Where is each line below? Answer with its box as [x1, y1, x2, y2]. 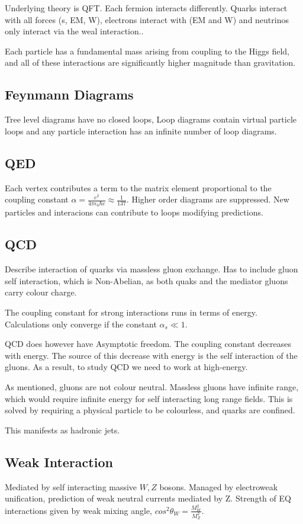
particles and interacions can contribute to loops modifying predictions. [5, 206, 263, 218]
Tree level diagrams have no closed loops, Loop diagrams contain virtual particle [5, 113, 297, 126]
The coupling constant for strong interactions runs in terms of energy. [5, 306, 257, 318]
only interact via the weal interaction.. [5, 25, 144, 37]
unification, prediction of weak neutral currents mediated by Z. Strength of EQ [5, 492, 291, 504]
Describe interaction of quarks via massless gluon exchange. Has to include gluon [5, 263, 298, 275]
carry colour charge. [5, 286, 77, 298]
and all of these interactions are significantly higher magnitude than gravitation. [5, 56, 296, 69]
